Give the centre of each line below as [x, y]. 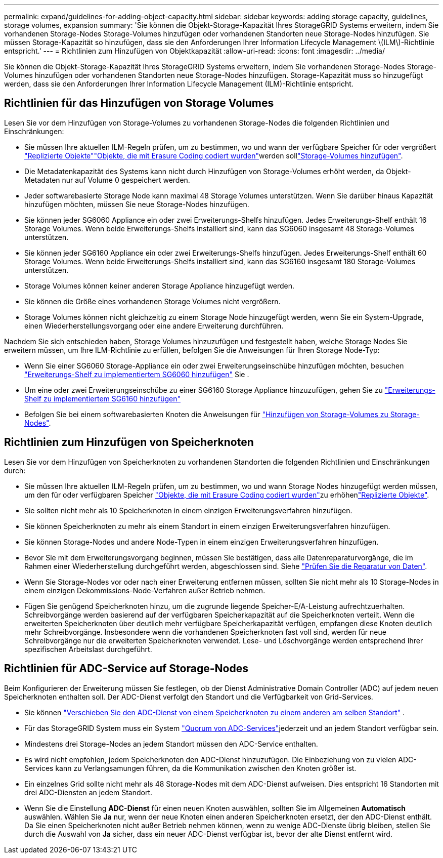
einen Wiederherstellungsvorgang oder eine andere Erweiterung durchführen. [154, 325]
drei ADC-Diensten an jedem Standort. [88, 792]
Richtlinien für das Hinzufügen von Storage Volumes [139, 103]
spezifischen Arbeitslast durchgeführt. [88, 649]
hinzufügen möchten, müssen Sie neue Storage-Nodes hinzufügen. [137, 204]
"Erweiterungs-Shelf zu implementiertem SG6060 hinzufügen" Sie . [137, 374]
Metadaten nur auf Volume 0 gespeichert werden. [107, 180]
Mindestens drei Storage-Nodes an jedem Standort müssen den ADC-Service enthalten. [171, 744]
